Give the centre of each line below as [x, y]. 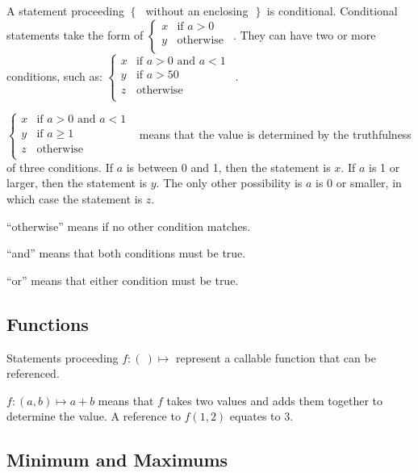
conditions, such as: [54, 75]
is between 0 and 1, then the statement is [228, 167]
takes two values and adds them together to [274, 400]
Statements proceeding [63, 357]
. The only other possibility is [229, 183]
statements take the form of [75, 34]
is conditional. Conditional [332, 10]
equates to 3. [261, 416]
